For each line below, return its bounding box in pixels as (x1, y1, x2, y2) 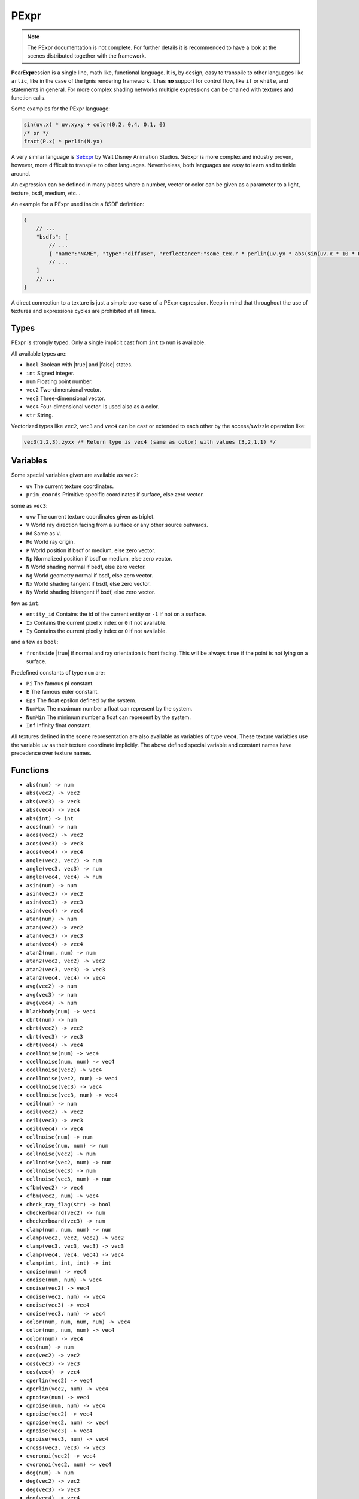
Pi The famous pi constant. (26, 679, 94, 687)
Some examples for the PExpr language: (11, 105, 110, 112)
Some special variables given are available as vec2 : (11, 471, 139, 479)
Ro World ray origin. (26, 538, 75, 546)
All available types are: (11, 350, 67, 357)
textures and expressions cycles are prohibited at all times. (11, 308, 156, 315)
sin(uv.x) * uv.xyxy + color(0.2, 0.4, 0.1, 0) (23, 121, 166, 128)
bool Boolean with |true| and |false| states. (26, 361, 133, 368)
